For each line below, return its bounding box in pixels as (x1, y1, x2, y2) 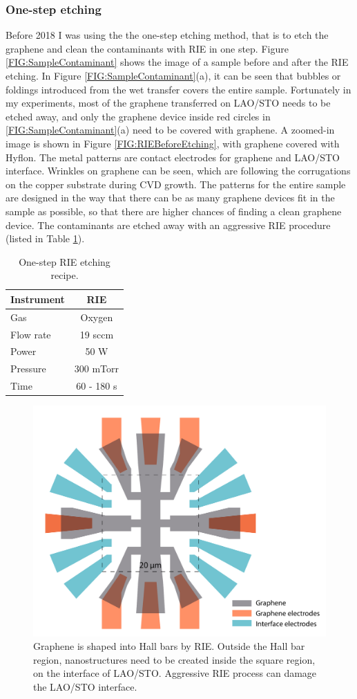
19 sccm (79, 327, 114, 341)
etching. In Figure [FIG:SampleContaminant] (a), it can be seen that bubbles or (6, 69, 341, 82)
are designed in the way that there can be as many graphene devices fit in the (6, 190, 335, 205)
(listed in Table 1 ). (6, 231, 85, 246)
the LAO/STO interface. (33, 679, 137, 693)
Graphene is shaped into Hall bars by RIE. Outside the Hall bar (33, 639, 305, 653)
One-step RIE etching (19, 254, 110, 269)
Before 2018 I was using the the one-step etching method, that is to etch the (6, 28, 329, 42)
